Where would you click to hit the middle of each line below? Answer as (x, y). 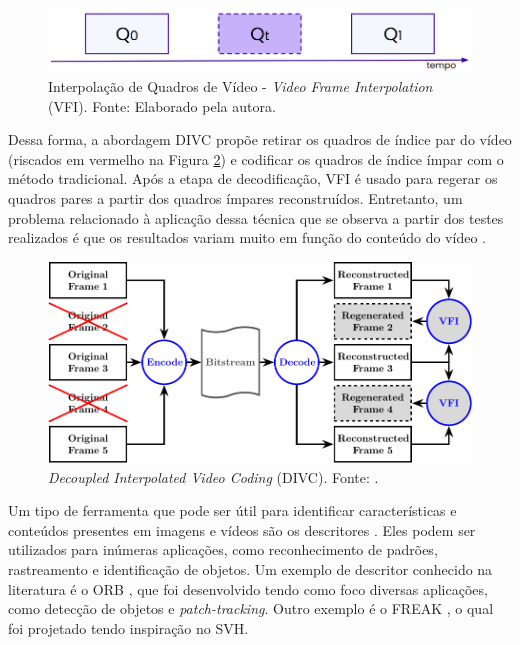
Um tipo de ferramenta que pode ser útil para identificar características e (232, 510)
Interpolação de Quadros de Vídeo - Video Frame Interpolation (240, 85)
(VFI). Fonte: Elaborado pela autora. (162, 105)
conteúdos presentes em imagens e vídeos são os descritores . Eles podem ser (242, 529)
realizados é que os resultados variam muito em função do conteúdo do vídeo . (247, 237)
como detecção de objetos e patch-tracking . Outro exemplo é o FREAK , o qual (251, 608)
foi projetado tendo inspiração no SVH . (128, 627)
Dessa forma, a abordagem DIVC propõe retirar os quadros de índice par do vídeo (260, 139)
